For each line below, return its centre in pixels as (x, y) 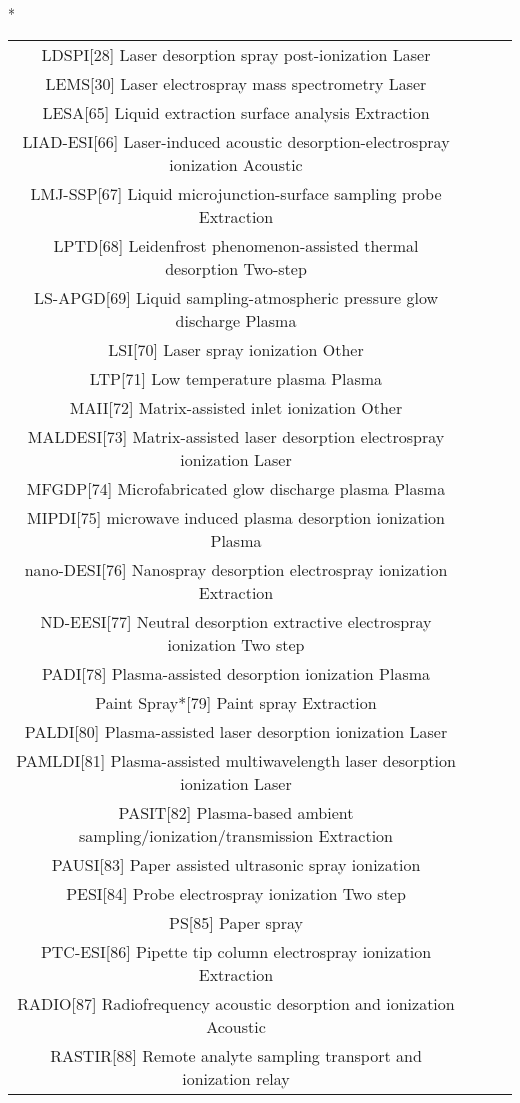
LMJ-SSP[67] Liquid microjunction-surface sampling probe (236, 193)
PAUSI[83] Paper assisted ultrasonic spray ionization (236, 864)
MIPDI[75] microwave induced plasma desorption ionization (236, 517)
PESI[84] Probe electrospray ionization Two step (236, 893)
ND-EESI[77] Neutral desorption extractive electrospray (236, 621)
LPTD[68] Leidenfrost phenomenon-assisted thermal (236, 245)
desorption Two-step (236, 268)
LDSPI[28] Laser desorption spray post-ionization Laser (236, 54)
